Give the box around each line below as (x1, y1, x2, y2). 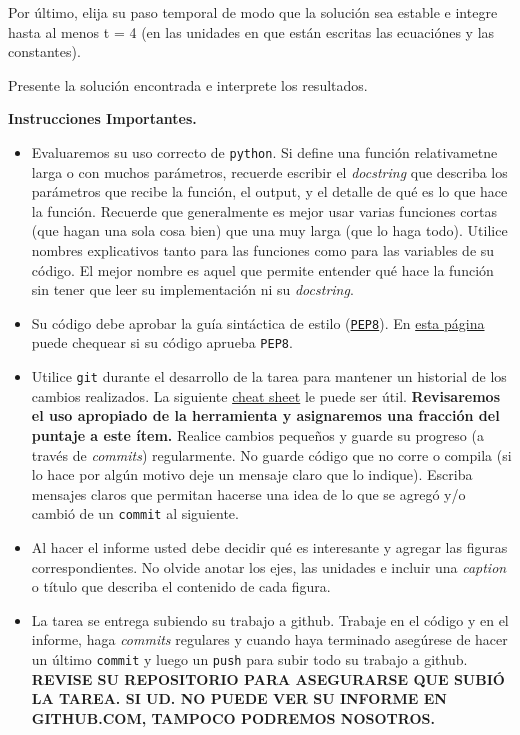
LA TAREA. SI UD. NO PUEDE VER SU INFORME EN (31, 688, 447, 709)
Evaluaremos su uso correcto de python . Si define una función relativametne (31, 141, 498, 162)
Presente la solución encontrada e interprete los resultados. (8, 74, 368, 95)
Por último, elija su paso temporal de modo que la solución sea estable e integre (8, 2, 498, 22)
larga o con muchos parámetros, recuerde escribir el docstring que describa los (31, 161, 508, 182)
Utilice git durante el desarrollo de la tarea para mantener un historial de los (31, 366, 507, 387)
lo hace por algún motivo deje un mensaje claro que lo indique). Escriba (31, 464, 473, 485)
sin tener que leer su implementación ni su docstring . (31, 279, 354, 300)
